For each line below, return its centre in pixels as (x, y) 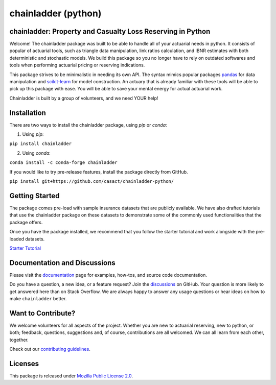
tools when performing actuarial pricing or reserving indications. (77, 65)
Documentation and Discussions (62, 263)
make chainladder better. (38, 298)
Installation (28, 113)
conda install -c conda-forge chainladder (63, 163)
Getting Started (34, 196)
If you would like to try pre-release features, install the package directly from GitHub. (99, 172)
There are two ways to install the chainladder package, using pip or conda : (88, 125)
